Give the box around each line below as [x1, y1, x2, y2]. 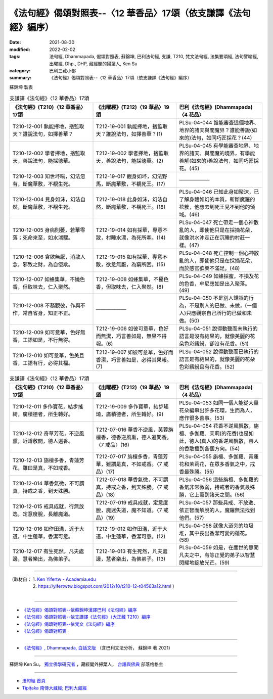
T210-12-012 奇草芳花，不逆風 [12, 430, 84, 437]
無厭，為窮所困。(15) [116, 261, 166, 268]
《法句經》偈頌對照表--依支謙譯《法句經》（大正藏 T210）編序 [22, 614, 151, 620]
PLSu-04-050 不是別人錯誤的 [179, 295, 249, 302]
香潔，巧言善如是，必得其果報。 [96, 356, 172, 363]
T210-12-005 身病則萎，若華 [12, 226, 80, 234]
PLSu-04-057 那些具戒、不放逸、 [179, 499, 259, 506]
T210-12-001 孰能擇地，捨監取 [12, 123, 84, 130]
